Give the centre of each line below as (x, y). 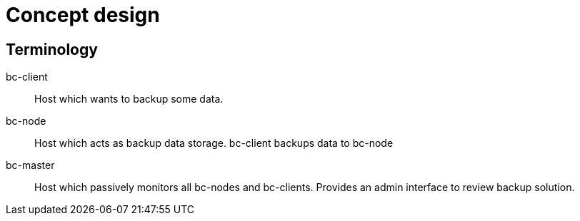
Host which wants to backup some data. (129, 99)
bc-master (30, 165)
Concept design (83, 15)
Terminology (52, 49)
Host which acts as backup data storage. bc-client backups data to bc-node (214, 143)
